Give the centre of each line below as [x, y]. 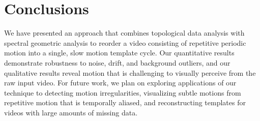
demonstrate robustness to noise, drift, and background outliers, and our [117, 62]
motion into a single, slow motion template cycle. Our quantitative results [119, 53]
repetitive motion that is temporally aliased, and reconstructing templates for [125, 102]
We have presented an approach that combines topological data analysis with [124, 33]
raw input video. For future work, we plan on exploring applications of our [120, 83]
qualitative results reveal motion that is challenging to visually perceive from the [130, 72]
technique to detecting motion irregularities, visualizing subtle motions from [123, 92]
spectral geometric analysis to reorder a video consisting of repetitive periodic [125, 42]
